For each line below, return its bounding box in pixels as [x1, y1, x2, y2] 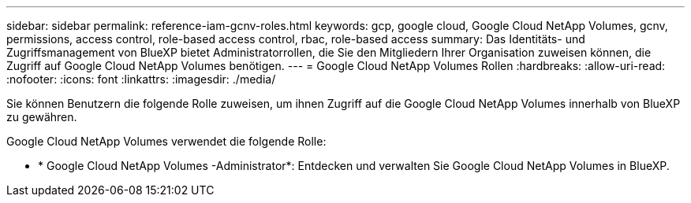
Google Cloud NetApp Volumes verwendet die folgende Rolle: [6, 135, 327, 148]
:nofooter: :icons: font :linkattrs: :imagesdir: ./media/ [6, 72, 276, 86]
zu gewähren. [6, 110, 77, 124]
